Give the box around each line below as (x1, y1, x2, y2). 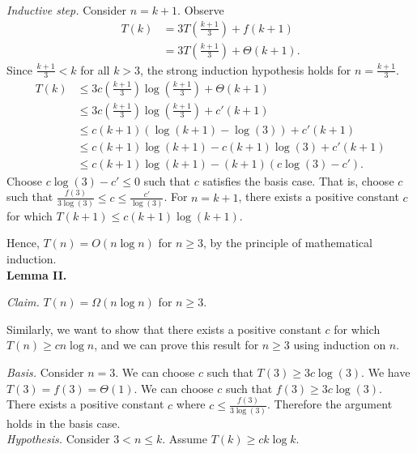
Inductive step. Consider (6, 2, 126, 18)
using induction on (293, 336, 386, 353)
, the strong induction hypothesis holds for (140, 61, 351, 78)
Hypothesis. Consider (6, 430, 110, 447)
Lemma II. (6, 266, 67, 283)
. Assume (162, 430, 207, 447)
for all (80, 61, 110, 78)
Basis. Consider (6, 364, 84, 381)
